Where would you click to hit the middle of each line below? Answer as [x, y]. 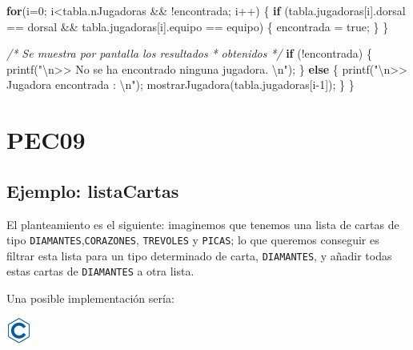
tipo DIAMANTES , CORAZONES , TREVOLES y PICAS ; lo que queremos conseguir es [193, 240]
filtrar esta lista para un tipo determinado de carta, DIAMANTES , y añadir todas [199, 255]
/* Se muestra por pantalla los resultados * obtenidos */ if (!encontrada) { [189, 53]
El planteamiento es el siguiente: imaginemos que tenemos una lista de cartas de [203, 224]
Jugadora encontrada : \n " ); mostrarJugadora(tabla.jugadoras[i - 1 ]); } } [180, 84]
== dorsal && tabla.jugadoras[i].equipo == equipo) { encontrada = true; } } [198, 26]
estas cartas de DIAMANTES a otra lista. [100, 271]
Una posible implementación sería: [90, 298]
